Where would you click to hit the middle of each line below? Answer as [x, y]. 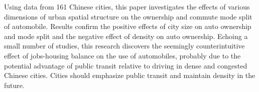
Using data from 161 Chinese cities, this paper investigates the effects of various [127, 6]
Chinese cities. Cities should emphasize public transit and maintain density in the [130, 75]
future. [14, 85]
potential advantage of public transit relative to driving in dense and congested [126, 65]
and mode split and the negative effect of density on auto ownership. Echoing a [126, 36]
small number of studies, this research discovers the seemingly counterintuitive [124, 46]
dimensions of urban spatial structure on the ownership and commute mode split [128, 16]
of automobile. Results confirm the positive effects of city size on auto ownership [128, 26]
